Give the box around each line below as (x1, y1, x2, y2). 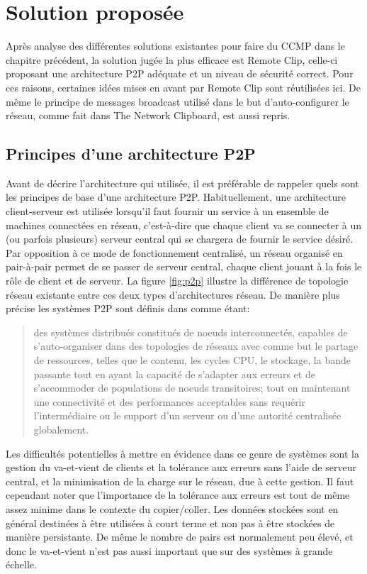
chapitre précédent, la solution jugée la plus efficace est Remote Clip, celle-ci (6, 52, 338, 67)
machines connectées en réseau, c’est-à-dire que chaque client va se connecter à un (6, 217, 362, 232)
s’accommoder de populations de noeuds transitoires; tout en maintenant (33, 380, 351, 395)
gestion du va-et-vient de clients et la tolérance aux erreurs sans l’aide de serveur (6, 460, 356, 475)
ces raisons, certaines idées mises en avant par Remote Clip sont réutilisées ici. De (6, 79, 361, 94)
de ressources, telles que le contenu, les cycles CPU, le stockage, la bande (33, 353, 351, 368)
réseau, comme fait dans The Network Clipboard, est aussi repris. (6, 108, 290, 123)
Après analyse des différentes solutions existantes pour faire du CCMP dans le (6, 38, 345, 53)
